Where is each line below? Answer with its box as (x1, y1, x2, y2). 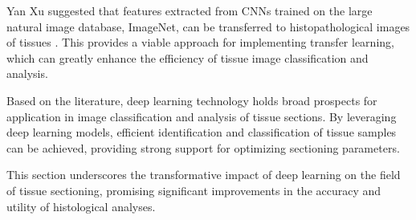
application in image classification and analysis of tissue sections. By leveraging (6, 108, 397, 124)
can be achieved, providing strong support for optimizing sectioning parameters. (6, 139, 400, 156)
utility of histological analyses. (6, 198, 156, 214)
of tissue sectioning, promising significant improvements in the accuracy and (6, 181, 381, 198)
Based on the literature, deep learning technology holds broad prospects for (6, 92, 377, 108)
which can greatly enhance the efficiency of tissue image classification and (6, 49, 369, 66)
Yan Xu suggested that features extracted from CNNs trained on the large (6, 2, 373, 18)
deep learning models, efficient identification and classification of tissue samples (6, 124, 397, 141)
